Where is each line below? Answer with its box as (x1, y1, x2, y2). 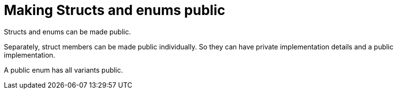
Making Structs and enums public (4, 2, 225, 18)
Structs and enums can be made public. (4, 27, 131, 36)
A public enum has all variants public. (4, 65, 123, 74)
